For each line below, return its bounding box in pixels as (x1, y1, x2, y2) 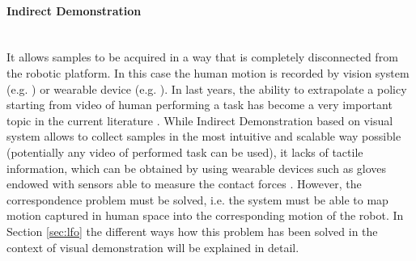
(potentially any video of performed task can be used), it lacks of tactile (6, 143, 363, 160)
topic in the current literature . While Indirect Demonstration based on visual (6, 112, 393, 128)
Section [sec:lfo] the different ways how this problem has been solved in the (6, 222, 378, 239)
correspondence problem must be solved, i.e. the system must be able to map (6, 191, 388, 208)
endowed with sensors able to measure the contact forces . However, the (6, 175, 362, 192)
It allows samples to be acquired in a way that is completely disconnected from (6, 48, 398, 65)
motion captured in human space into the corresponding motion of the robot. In (6, 207, 404, 224)
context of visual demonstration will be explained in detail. (6, 238, 299, 255)
